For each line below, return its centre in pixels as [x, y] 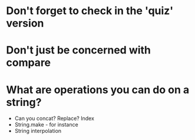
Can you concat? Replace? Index [54, 118]
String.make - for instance [46, 125]
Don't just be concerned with [79, 50]
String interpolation [38, 131]
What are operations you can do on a [98, 90]
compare [29, 63]
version [25, 23]
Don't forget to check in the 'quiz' [90, 11]
